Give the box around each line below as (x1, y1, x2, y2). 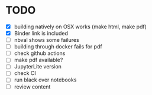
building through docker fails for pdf (14, 43, 102, 50)
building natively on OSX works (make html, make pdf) (14, 23, 147, 30)
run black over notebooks (14, 76, 77, 83)
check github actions (14, 50, 66, 57)
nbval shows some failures (14, 37, 79, 44)
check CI (14, 70, 36, 77)
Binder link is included (14, 30, 69, 37)
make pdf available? (14, 57, 63, 64)
